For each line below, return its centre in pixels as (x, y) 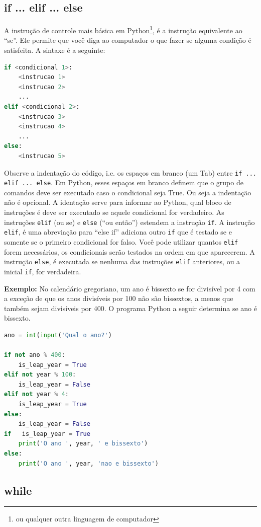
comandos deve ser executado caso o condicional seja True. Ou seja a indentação (128, 192)
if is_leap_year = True (47, 434)
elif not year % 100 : (40, 375)
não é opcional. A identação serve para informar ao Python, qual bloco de (118, 202)
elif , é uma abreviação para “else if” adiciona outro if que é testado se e (118, 232)
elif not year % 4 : (36, 394)
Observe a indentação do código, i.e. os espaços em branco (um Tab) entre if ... (130, 172)
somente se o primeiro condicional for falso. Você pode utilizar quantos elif (121, 241)
